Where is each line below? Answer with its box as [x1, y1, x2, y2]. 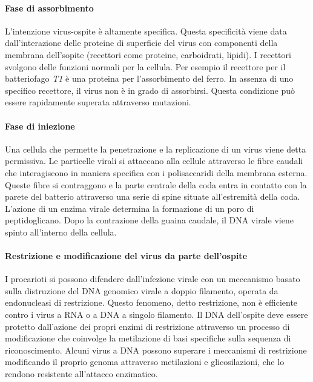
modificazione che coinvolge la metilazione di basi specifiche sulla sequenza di [5, 332, 291, 344]
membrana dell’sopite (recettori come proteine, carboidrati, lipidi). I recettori [5, 48, 291, 61]
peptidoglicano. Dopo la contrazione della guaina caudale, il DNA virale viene [5, 214, 294, 226]
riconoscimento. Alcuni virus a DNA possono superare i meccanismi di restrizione [5, 343, 307, 356]
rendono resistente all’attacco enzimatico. [5, 367, 158, 380]
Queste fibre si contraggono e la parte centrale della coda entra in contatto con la [5, 178, 307, 191]
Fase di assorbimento [5, 1, 94, 14]
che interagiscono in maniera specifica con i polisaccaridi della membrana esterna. [5, 166, 308, 179]
